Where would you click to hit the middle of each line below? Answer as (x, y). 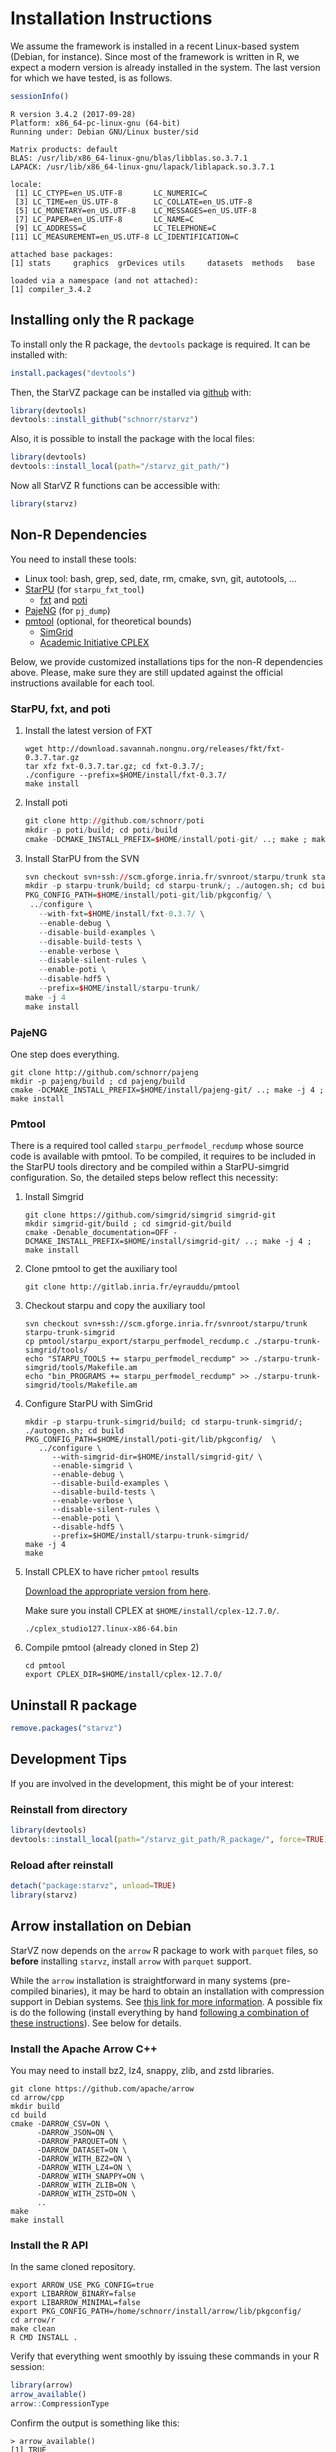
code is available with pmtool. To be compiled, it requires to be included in (163, 1156)
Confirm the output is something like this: (95, 2423)
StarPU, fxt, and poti (60, 709)
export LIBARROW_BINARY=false (73, 2294)
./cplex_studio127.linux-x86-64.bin (101, 1629)
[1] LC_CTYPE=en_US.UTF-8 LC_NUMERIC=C (111, 193)
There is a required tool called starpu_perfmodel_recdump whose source (157, 1146)
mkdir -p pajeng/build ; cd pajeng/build (98, 1082)
